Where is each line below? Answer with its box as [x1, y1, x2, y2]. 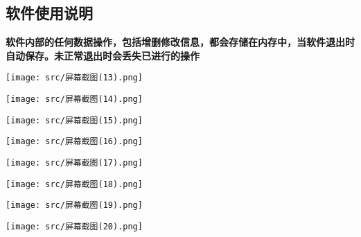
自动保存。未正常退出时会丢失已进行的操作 [6, 48, 200, 62]
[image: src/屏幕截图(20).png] [6, 221, 143, 231]
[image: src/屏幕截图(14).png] [6, 94, 143, 105]
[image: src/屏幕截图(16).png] [6, 137, 143, 147]
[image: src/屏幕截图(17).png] [6, 158, 143, 168]
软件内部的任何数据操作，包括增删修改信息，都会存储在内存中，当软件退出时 [6, 35, 355, 49]
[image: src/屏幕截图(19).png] [6, 200, 143, 211]
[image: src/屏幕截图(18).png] [6, 179, 143, 189]
